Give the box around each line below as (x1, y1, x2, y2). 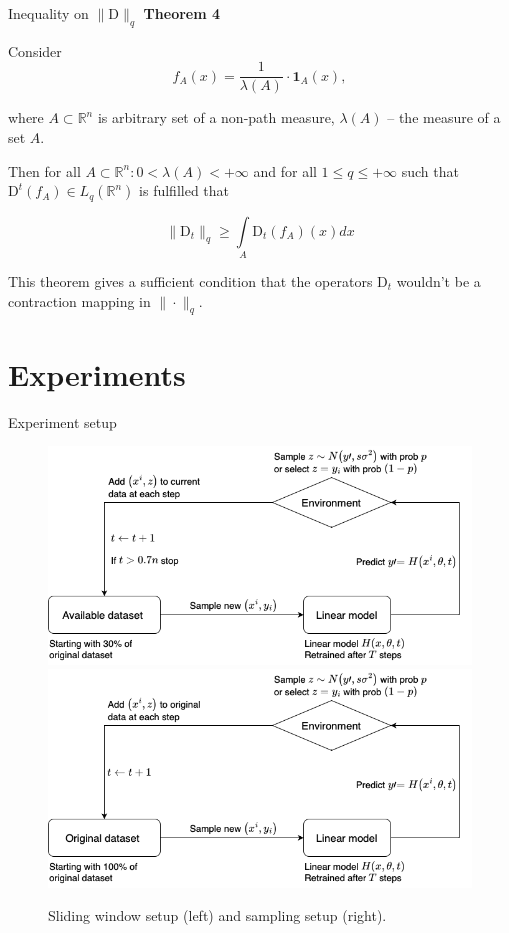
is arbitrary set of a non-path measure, (97, 107, 335, 128)
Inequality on (8, 3, 89, 23)
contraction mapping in (8, 290, 151, 311)
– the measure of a (387, 107, 501, 128)
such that (401, 160, 459, 181)
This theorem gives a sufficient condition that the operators (8, 271, 373, 292)
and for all (253, 160, 317, 181)
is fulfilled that (139, 180, 230, 201)
